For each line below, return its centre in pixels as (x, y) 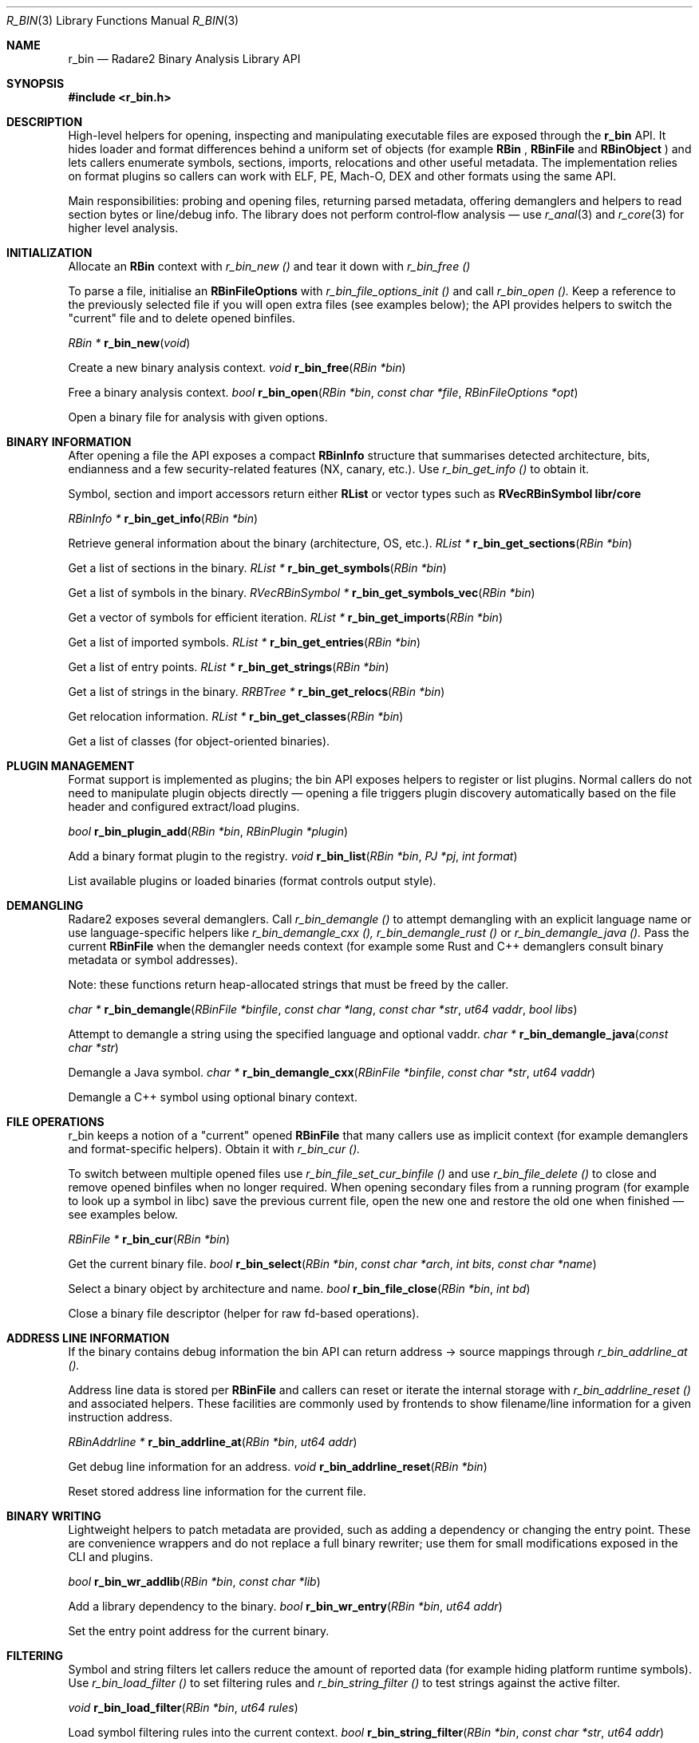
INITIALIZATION (49, 253)
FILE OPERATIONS (55, 1122)
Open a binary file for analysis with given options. (198, 417)
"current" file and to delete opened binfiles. (182, 318)
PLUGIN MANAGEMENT (71, 766)
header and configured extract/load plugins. (184, 806)
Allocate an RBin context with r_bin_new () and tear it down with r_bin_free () (269, 266)
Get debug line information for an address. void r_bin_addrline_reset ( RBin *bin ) (278, 1466)
